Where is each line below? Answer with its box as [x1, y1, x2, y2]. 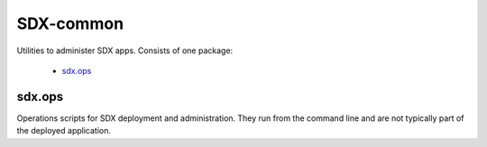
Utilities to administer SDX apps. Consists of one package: [16, 45, 234, 56]
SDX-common [16, 14, 124, 33]
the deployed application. [16, 125, 112, 136]
